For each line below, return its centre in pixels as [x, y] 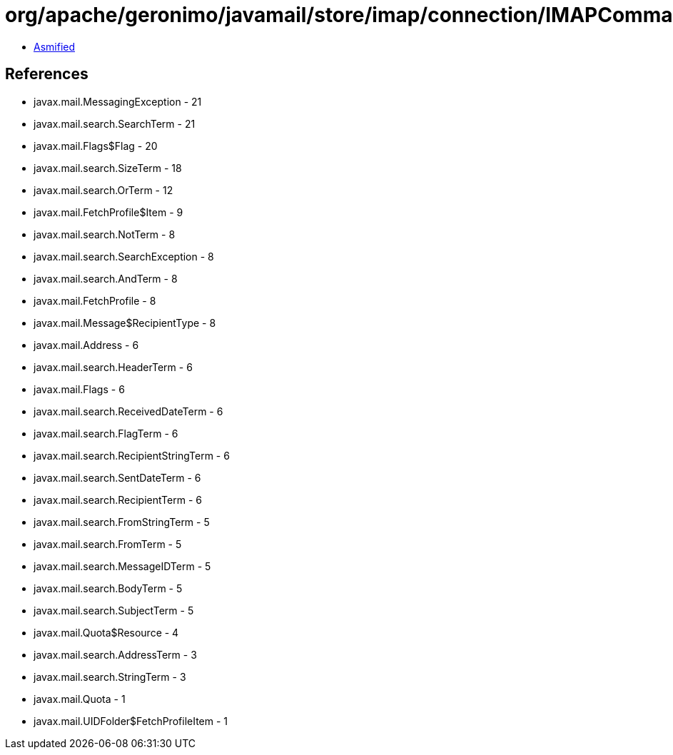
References [47, 74]
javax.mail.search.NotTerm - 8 [105, 234]
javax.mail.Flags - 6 [79, 389]
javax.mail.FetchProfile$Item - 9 [108, 212]
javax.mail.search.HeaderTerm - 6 [113, 367]
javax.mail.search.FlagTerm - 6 [106, 433]
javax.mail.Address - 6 [86, 345]
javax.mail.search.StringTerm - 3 [110, 677]
